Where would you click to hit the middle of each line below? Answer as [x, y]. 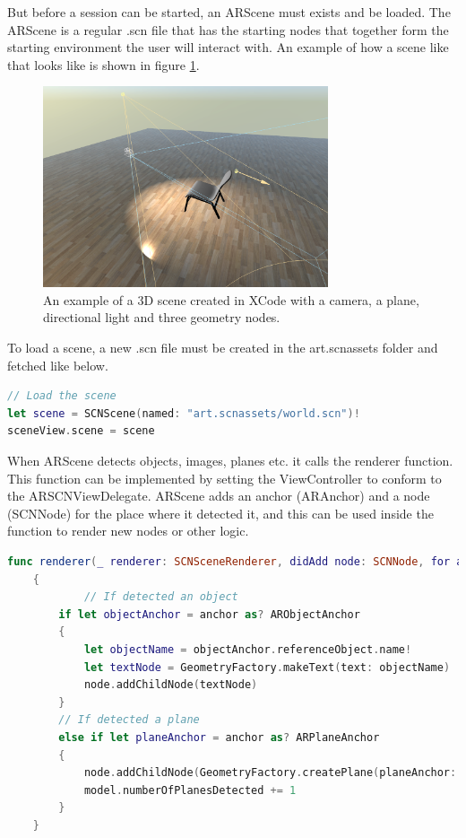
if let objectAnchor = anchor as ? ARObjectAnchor [209, 614]
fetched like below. [58, 365]
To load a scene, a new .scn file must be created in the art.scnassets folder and [223, 348]
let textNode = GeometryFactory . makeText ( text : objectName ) [267, 667]
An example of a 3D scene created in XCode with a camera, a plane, [231, 299]
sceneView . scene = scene [81, 431]
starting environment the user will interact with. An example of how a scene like [228, 47]
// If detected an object [161, 597]
